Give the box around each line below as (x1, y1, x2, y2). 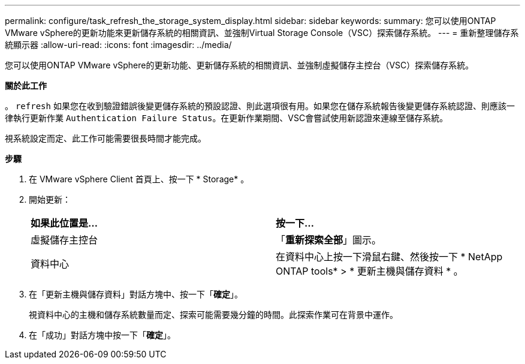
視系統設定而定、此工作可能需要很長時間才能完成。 (5, 133, 206, 143)
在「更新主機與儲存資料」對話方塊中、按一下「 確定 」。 (29, 289, 243, 299)
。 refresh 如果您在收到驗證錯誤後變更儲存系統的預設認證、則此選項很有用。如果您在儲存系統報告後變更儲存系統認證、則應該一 (5, 101, 515, 111)
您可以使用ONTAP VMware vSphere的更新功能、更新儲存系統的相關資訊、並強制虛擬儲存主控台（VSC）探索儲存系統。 (5, 60, 474, 70)
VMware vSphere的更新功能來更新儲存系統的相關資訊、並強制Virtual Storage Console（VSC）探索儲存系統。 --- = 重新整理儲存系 (5, 28, 519, 38)
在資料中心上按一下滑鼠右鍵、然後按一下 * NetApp (276, 251, 503, 263)
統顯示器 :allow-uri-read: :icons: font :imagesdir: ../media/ (5, 40, 232, 50)
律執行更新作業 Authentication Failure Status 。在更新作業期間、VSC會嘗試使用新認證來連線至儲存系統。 (5, 113, 448, 123)
